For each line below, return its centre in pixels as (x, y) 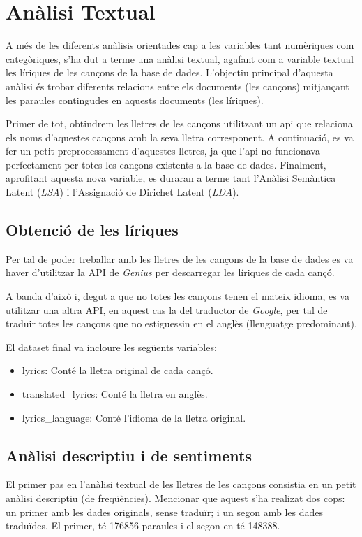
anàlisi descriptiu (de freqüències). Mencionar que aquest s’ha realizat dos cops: (175, 498)
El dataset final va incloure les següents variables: (111, 346)
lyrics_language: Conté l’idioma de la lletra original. (134, 417)
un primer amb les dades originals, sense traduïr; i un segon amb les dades (165, 511)
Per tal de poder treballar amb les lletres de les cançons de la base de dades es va (180, 258)
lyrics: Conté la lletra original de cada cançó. (118, 370)
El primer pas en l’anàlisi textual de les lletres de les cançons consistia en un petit (181, 484)
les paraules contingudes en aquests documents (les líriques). (135, 100)
